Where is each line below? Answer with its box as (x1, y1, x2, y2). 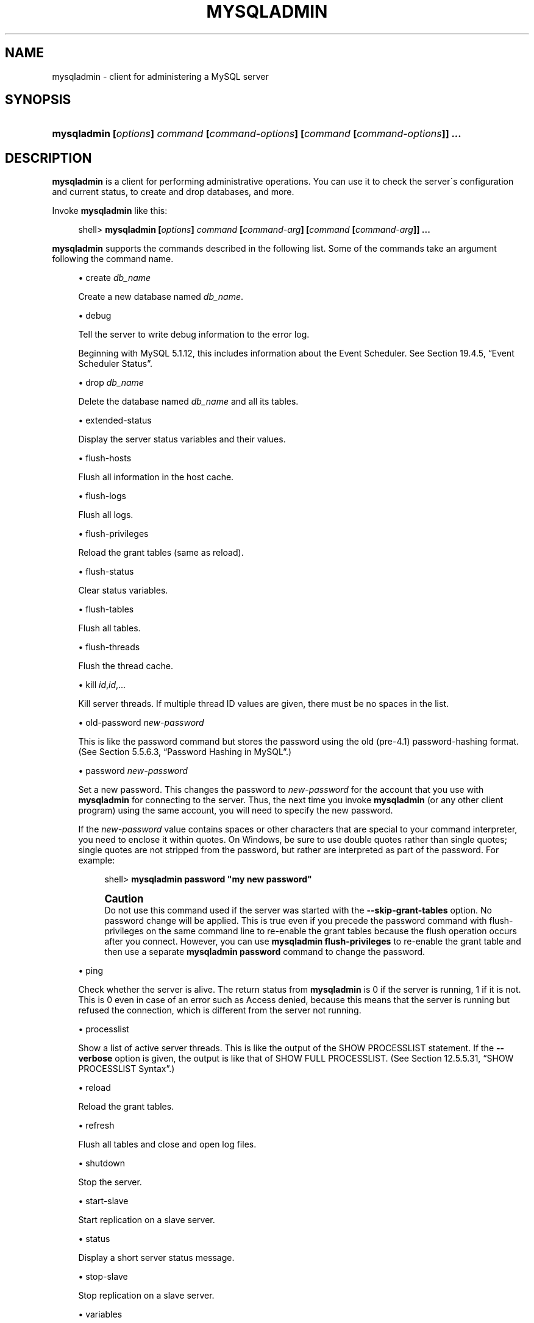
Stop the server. (78, 1177, 142, 1188)
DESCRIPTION (5, 150, 92, 166)
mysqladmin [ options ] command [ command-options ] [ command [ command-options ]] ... (52, 127, 461, 140)
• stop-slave (78, 1271, 128, 1282)
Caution (104, 893, 144, 906)
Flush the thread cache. (78, 661, 173, 672)
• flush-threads (78, 642, 140, 653)
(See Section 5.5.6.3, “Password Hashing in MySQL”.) (78, 747, 292, 757)
